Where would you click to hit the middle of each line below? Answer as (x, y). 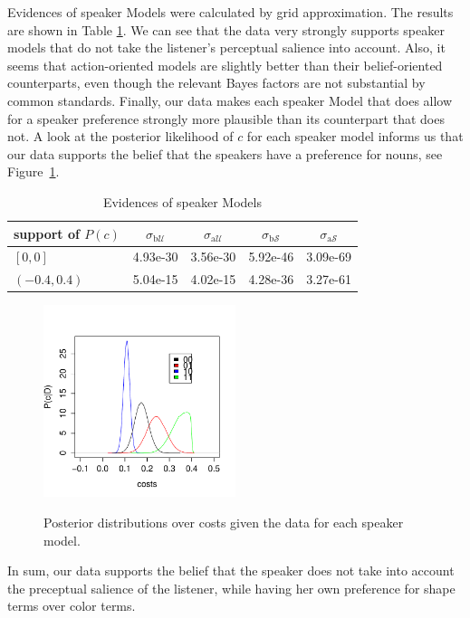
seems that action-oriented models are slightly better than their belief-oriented (225, 65)
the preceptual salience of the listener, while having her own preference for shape (231, 588)
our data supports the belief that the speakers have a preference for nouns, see (225, 153)
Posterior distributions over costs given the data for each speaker (224, 522)
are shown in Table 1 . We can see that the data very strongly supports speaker (226, 29)
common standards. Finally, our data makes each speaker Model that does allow (230, 100)
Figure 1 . (34, 171)
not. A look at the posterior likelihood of (120, 136)
